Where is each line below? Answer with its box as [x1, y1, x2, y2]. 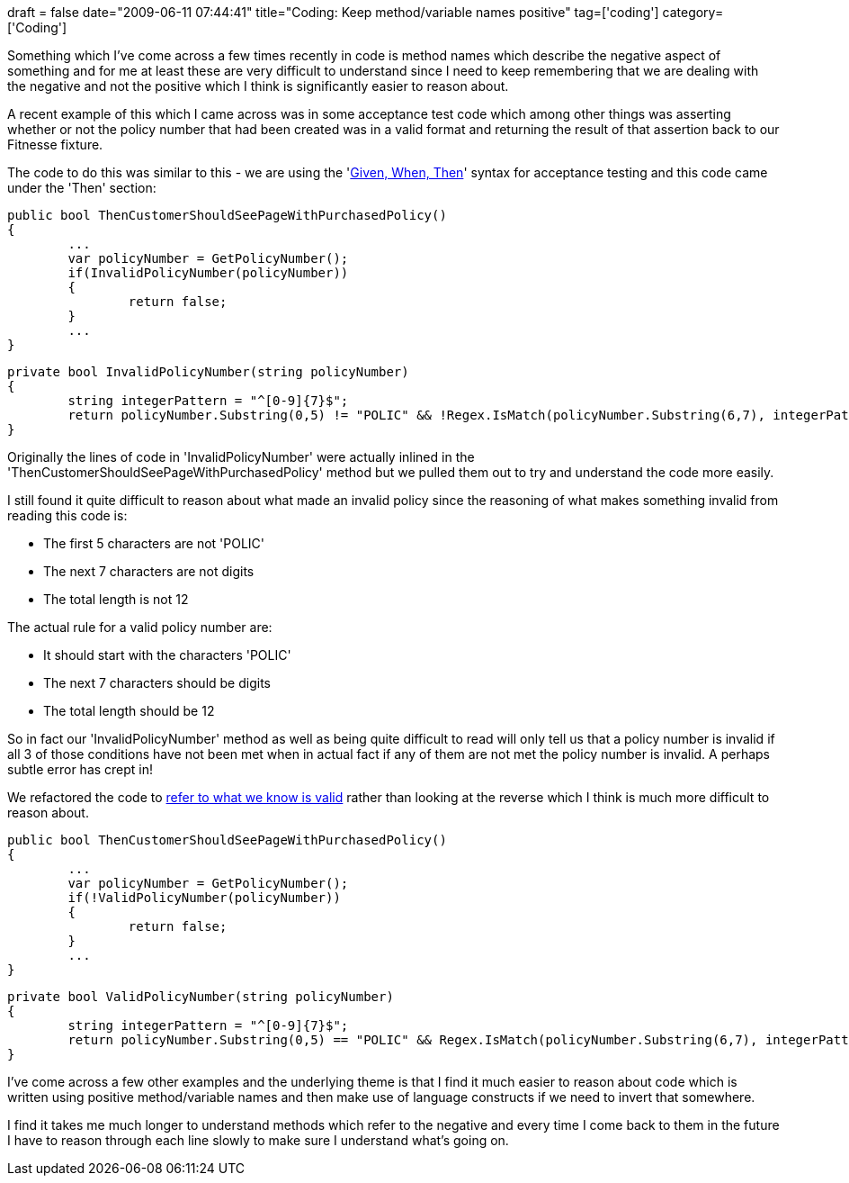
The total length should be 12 [43, 703, 215, 718]
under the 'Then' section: [7, 180, 156, 195]
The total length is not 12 [43, 591, 189, 607]
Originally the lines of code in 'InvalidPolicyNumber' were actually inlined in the [7, 449, 475, 465]
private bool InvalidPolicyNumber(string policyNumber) [7, 365, 409, 379]
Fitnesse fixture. [7, 137, 103, 152]
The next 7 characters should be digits [43, 675, 271, 691]
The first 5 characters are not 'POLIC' [43, 536, 265, 551]
